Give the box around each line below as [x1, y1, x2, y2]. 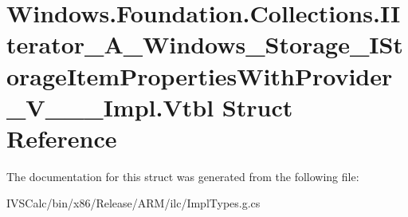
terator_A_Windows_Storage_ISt [6, 28, 403, 61]
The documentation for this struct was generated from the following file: [6, 168, 359, 184]
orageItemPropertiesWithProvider [6, 59, 393, 92]
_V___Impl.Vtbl [6, 90, 214, 123]
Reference [6, 121, 117, 154]
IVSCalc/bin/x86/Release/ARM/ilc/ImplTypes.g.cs [6, 195, 261, 211]
